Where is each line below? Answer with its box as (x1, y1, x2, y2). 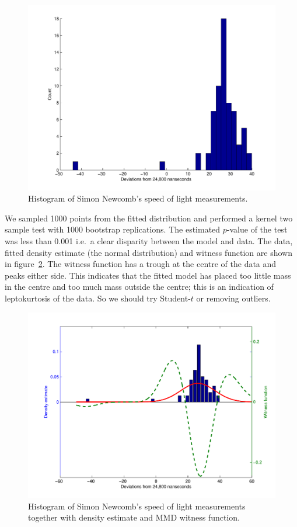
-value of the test (226, 223, 288, 235)
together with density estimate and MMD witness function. (28, 511, 240, 523)
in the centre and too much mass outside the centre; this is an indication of (5, 280, 274, 293)
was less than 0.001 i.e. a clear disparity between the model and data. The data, (5, 234, 293, 247)
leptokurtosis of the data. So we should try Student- (5, 292, 191, 304)
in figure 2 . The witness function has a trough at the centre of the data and (5, 258, 277, 270)
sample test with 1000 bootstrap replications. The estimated (5, 223, 221, 235)
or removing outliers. (196, 292, 271, 304)
